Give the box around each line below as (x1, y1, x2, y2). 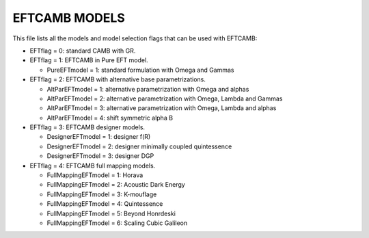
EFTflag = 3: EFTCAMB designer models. (29, 123, 146, 131)
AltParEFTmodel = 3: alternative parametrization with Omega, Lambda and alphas (46, 104, 277, 112)
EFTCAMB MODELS (12, 10, 126, 25)
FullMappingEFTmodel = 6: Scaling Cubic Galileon (46, 219, 188, 227)
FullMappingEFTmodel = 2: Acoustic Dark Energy (46, 181, 186, 189)
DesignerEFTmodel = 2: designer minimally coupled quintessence (46, 142, 232, 150)
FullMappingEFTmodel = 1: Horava (46, 171, 143, 179)
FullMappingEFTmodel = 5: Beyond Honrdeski (46, 209, 176, 217)
